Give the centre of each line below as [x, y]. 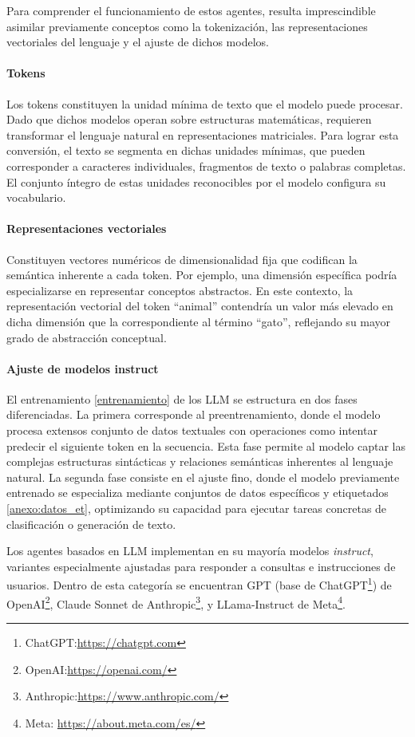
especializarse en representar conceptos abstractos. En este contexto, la [180, 290]
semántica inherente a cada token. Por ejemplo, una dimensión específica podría [202, 275]
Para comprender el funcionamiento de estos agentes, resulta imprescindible [191, 10]
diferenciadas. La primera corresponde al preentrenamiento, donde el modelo [194, 414]
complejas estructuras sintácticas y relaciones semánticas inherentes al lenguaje [200, 461]
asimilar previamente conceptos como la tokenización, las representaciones [187, 26]
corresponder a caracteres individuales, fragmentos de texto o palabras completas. [206, 166]
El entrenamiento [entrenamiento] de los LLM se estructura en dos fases [182, 398]
